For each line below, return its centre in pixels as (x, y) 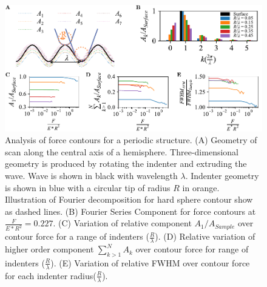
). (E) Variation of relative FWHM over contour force (150, 262)
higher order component (49, 249)
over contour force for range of (192, 249)
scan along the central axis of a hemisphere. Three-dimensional (122, 151)
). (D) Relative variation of (205, 236)
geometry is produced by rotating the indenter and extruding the (126, 164)
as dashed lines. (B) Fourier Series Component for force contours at (130, 211)
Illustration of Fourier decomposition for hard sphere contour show (129, 199)
